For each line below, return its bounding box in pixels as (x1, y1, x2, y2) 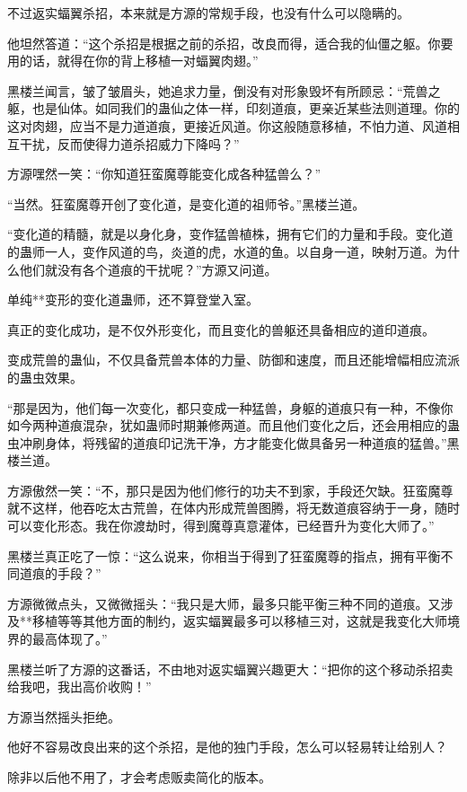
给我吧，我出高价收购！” (7, 677, 152, 696)
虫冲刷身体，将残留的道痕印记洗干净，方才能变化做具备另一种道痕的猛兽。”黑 (7, 433, 460, 452)
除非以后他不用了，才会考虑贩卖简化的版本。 (7, 768, 271, 786)
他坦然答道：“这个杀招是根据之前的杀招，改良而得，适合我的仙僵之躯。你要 (7, 33, 454, 52)
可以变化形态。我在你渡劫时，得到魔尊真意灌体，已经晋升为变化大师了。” (7, 516, 435, 535)
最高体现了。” (31, 629, 108, 648)
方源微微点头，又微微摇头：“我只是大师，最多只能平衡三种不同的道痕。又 (7, 594, 441, 612)
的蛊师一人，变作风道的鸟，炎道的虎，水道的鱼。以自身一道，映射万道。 (7, 242, 435, 260)
